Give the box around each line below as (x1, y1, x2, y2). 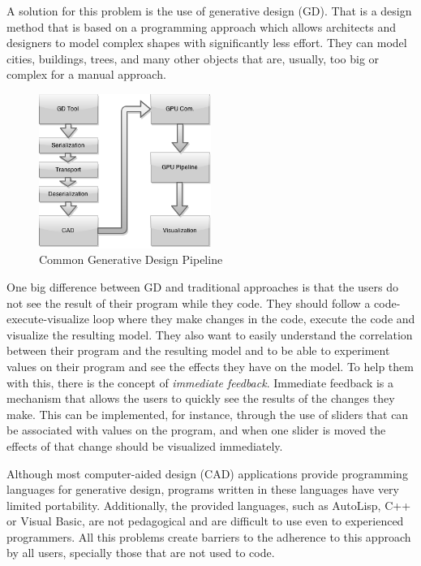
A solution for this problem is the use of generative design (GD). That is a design (6, 2, 412, 19)
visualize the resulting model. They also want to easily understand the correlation (6, 326, 413, 343)
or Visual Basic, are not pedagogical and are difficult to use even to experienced (6, 512, 404, 529)
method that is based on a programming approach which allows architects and (6, 18, 396, 35)
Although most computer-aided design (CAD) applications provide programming (6, 464, 408, 482)
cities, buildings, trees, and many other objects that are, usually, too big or (6, 50, 380, 67)
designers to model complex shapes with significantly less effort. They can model (6, 34, 407, 51)
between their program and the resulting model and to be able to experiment (6, 342, 390, 359)
